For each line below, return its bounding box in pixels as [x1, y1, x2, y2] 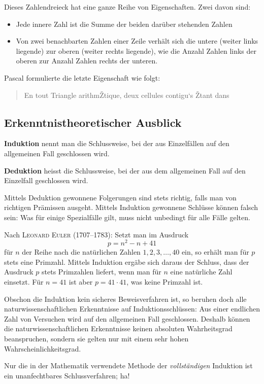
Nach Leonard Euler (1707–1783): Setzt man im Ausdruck [4, 229, 189, 239]
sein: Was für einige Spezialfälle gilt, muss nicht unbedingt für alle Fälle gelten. [4, 212, 250, 222]
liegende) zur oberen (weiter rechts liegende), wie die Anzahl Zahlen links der [16, 45, 257, 56]
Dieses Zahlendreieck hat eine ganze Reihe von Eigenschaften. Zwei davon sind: [4, 2, 251, 12]
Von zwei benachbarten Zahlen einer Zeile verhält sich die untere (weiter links [16, 36, 258, 46]
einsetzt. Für [4, 276, 44, 287]
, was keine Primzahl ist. [126, 276, 203, 287]
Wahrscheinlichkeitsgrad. [4, 343, 81, 354]
